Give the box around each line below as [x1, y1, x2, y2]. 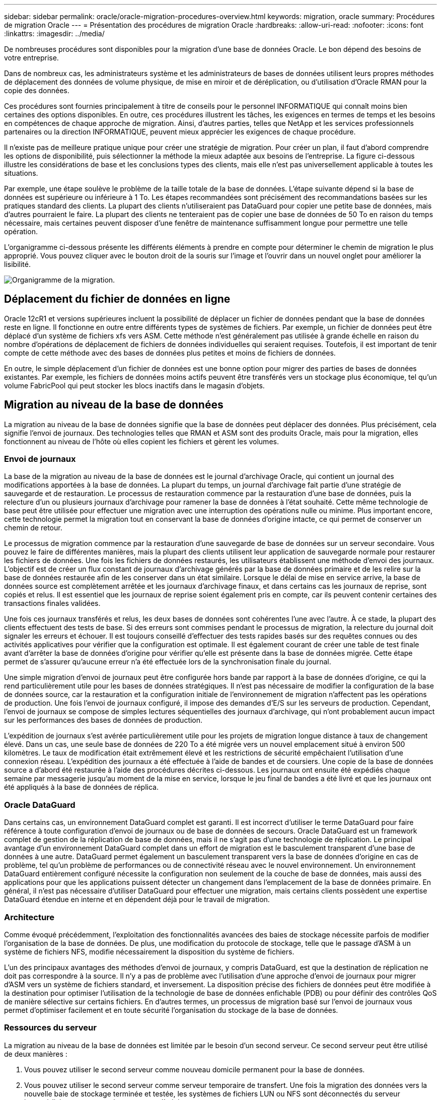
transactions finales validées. [4, 599, 101, 608]
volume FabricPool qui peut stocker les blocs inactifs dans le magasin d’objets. [4, 381, 265, 390]
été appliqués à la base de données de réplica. [4, 783, 159, 792]
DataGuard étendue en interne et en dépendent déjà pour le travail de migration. [4, 895, 270, 904]
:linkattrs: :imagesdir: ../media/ [4, 29, 105, 38]
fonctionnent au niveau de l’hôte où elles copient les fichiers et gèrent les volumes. [4, 437, 279, 446]
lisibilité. [4, 260, 31, 268]
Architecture [4, 912, 55, 922]
